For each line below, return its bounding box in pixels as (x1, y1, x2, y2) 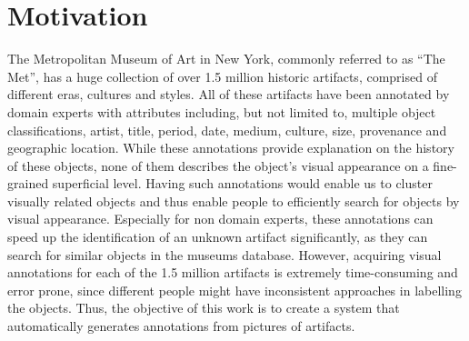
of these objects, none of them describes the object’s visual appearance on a (7, 155, 429, 175)
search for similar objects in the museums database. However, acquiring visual (7, 245, 442, 264)
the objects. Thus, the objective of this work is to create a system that (7, 298, 400, 317)
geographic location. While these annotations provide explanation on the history (7, 138, 454, 157)
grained (7, 174, 49, 193)
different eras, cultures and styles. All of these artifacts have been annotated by (7, 85, 450, 104)
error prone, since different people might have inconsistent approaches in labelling (7, 280, 462, 299)
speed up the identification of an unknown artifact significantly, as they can (7, 227, 428, 246)
